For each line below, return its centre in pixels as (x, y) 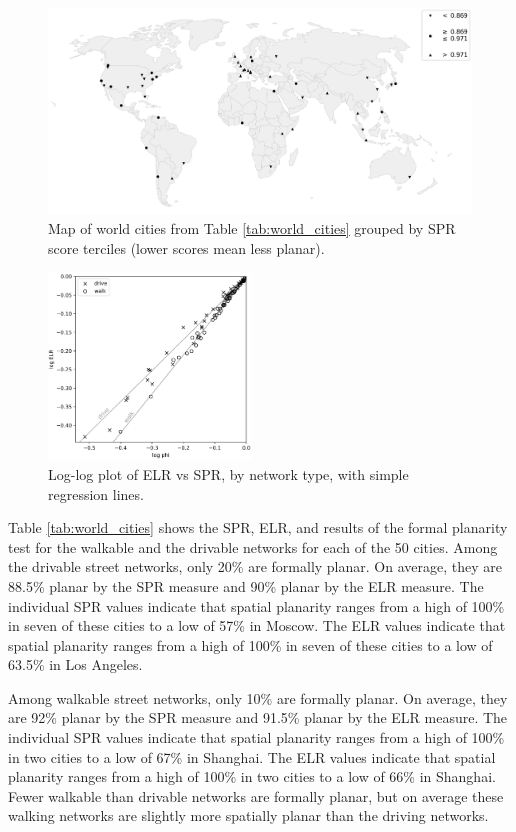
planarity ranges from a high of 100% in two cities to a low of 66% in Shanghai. (252, 776)
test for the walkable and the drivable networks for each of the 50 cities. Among (253, 546)
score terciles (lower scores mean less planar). (186, 247)
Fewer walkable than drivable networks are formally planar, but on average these (256, 795)
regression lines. (96, 493)
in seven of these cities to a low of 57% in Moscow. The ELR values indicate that (257, 625)
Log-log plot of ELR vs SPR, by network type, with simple (228, 473)
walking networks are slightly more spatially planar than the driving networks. (248, 815)
